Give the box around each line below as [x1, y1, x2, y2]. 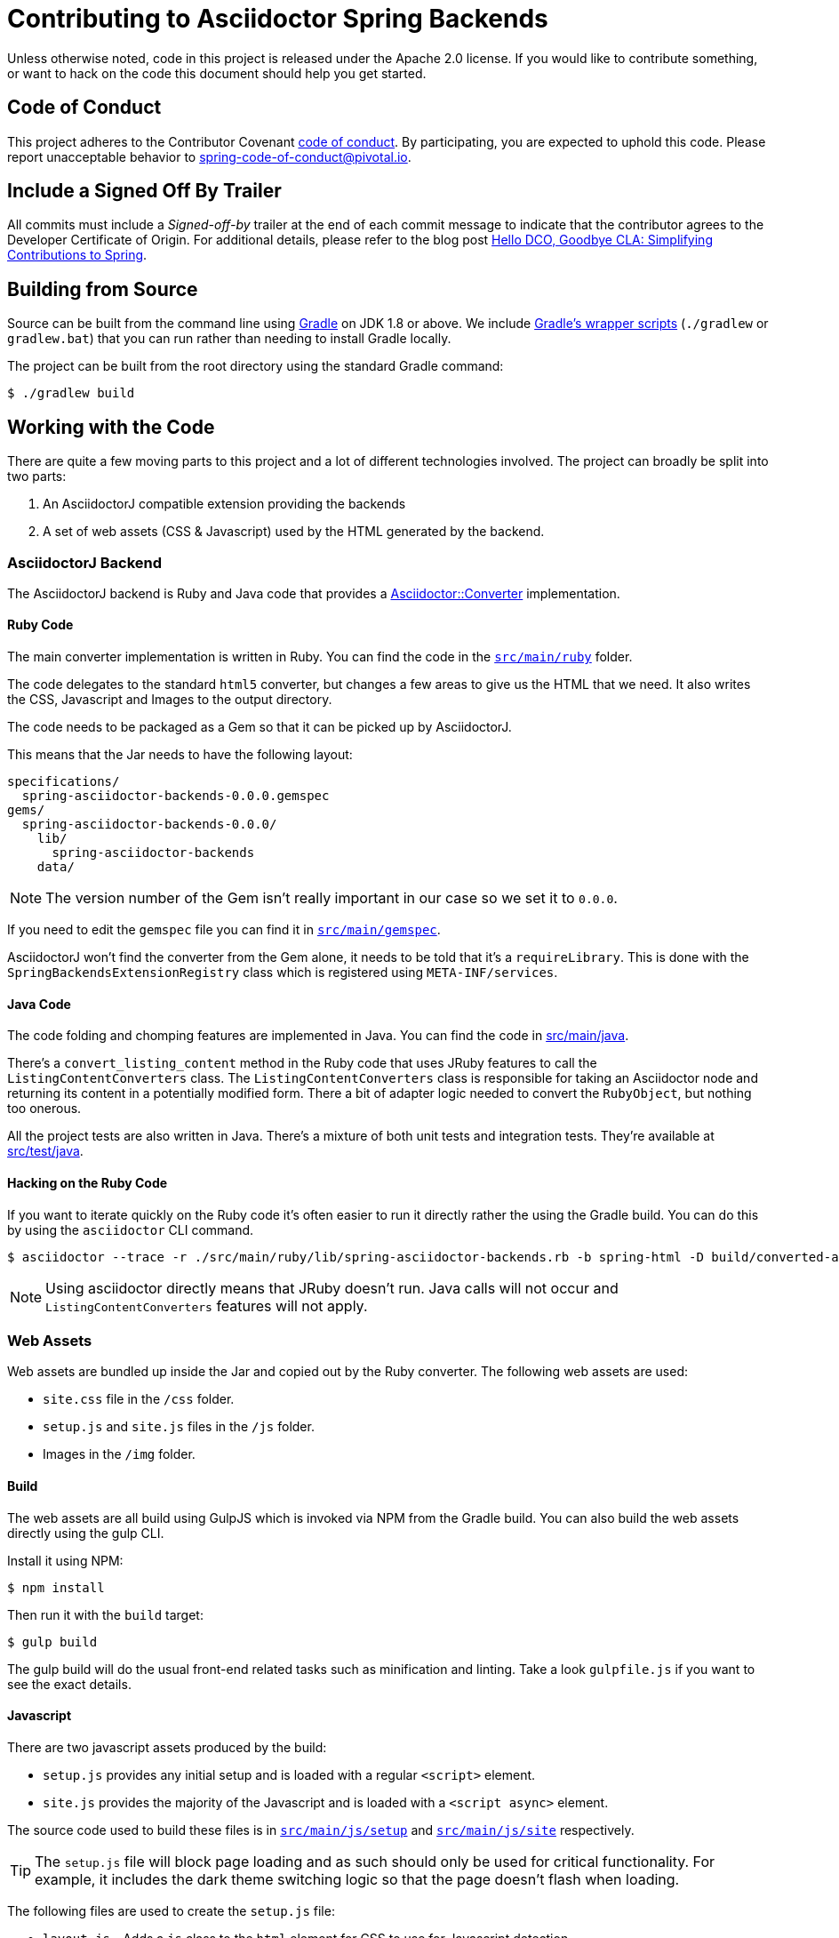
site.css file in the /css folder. [43, 1391, 235, 1407]
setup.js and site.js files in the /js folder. [43, 1419, 315, 1435]
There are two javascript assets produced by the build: [7, 1739, 327, 1755]
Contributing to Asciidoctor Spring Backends [7, 4, 548, 34]
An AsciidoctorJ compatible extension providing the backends [43, 496, 406, 512]
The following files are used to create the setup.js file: [7, 1902, 335, 1918]
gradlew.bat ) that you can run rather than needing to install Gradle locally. [7, 331, 451, 347]
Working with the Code [7, 415, 215, 438]
